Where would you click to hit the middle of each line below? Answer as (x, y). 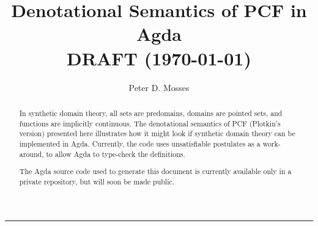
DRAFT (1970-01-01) (159, 58)
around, (31, 154)
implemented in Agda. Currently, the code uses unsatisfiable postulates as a (140, 143)
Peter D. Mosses (159, 87)
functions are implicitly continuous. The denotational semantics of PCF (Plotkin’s (150, 123)
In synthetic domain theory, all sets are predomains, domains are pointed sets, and (151, 113)
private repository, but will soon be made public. (97, 181)
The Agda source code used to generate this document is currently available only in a (155, 171)
